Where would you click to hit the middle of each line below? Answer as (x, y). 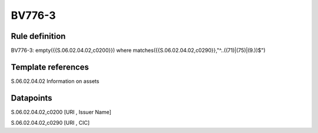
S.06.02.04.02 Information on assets (55, 81)
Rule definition (38, 36)
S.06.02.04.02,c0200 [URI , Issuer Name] (61, 112)
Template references (50, 67)
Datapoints (32, 98)
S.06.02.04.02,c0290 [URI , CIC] (50, 123)
